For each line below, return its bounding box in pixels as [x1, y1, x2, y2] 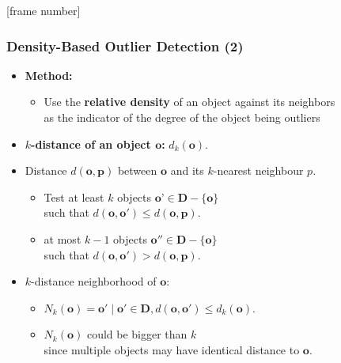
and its [170, 162, 204, 179]
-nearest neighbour [213, 162, 304, 179]
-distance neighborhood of [31, 273, 157, 289]
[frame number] [6, 2, 81, 18]
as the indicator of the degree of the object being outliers [44, 109, 320, 125]
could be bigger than [86, 326, 188, 342]
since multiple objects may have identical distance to [44, 341, 300, 357]
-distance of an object [31, 135, 151, 152]
